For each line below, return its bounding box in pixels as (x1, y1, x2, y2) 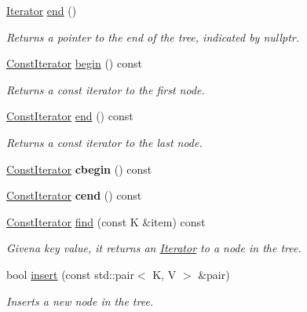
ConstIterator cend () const (6, 187, 142, 204)
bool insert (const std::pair (6, 266, 134, 282)
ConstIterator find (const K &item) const (6, 213, 206, 229)
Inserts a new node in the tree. (6, 292, 154, 309)
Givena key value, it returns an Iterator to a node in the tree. (6, 240, 302, 256)
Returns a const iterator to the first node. (6, 81, 205, 97)
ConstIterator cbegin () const (6, 160, 152, 177)
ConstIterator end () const (6, 108, 133, 124)
